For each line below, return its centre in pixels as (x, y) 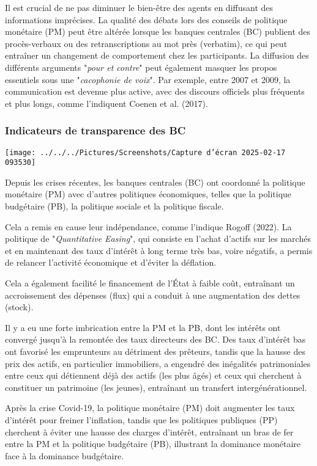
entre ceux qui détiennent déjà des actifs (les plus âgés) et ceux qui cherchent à (153, 375)
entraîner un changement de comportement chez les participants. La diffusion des (157, 55)
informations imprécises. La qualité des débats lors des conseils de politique (146, 19)
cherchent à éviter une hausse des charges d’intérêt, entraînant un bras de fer (149, 431)
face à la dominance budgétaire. (65, 455)
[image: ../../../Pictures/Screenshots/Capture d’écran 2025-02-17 (145, 152)
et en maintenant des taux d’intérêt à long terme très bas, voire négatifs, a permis (159, 250)
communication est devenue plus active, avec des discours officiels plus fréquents (155, 91)
